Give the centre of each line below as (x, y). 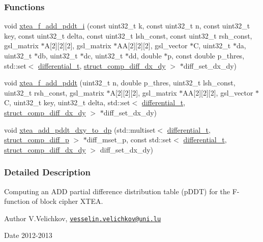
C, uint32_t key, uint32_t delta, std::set (67, 102)
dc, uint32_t (103, 55)
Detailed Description (47, 172)
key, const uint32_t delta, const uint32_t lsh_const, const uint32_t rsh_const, (128, 35)
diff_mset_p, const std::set (129, 140)
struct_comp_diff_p (37, 140)
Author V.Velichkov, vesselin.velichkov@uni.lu (83, 218)
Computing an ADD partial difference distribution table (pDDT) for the (117, 191)
